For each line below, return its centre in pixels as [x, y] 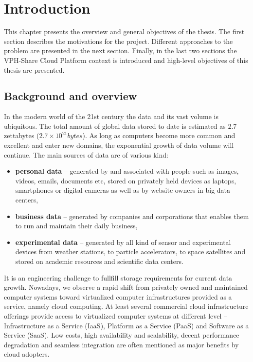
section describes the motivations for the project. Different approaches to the [118, 41]
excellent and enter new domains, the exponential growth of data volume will [119, 145]
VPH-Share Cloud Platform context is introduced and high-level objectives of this [126, 60]
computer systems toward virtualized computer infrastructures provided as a [118, 296]
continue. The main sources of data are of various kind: [86, 154]
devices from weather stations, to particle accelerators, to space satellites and [130, 251]
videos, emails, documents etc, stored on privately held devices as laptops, [126, 180]
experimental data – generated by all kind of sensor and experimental [123, 242]
